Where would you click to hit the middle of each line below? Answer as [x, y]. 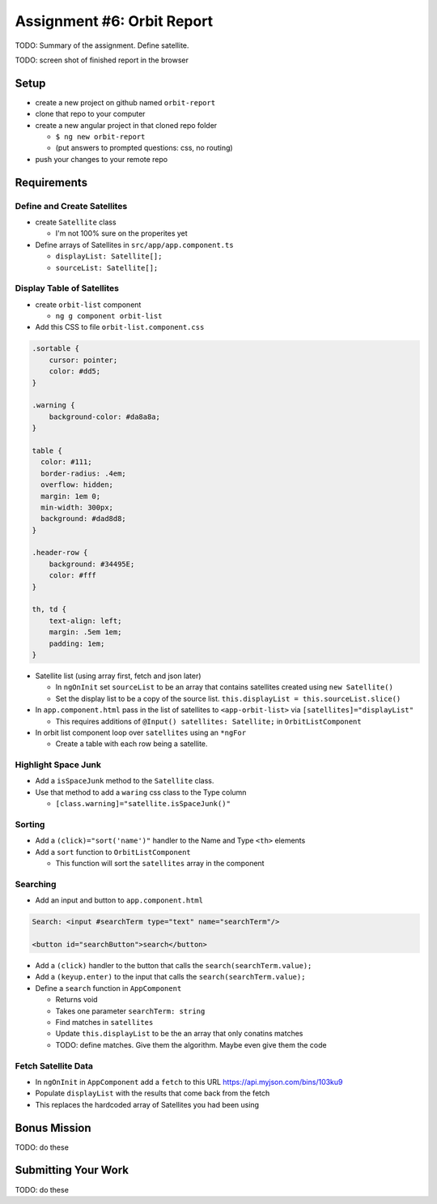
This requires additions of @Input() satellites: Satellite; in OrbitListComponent [208, 721]
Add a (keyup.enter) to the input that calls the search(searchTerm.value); [170, 977]
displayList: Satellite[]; [109, 256]
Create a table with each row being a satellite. [132, 744]
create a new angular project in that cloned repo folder [126, 125]
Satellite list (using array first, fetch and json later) [118, 676]
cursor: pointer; [83, 360]
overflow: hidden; [77, 485]
